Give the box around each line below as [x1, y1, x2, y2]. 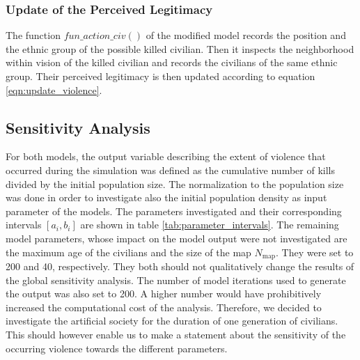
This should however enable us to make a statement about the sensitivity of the [6, 327, 346, 341]
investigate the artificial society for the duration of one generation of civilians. [6, 313, 338, 328]
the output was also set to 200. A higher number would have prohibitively [6, 286, 322, 301]
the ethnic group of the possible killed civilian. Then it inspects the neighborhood [6, 41, 354, 56]
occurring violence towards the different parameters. [6, 341, 228, 355]
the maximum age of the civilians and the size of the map [6, 244, 251, 259]
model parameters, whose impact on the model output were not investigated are [6, 230, 347, 245]
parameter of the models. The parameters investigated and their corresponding [6, 203, 342, 218]
